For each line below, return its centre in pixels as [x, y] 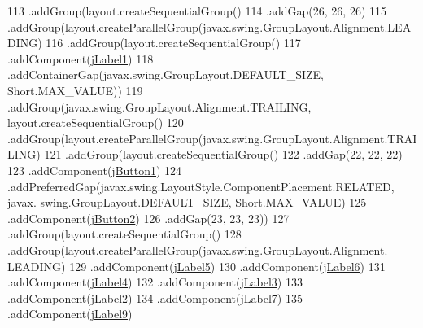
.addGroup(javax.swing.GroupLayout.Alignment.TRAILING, [159, 106]
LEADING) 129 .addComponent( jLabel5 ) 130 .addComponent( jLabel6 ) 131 [196, 266]
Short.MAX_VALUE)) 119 [75, 90]
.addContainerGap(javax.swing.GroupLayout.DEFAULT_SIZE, [166, 74]
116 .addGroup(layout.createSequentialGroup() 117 [173, 43]
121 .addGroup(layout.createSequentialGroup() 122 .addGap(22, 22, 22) [223, 154]
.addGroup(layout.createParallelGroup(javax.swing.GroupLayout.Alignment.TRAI [212, 138]
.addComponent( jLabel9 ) [70, 314]
